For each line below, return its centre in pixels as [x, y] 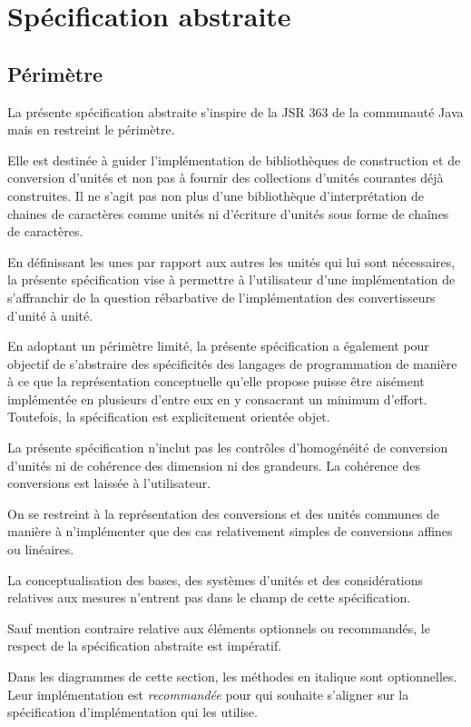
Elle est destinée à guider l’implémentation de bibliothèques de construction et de [234, 159]
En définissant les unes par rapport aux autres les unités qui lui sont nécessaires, [231, 261]
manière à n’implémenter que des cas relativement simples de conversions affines [230, 531]
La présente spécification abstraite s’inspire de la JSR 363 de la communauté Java [235, 111]
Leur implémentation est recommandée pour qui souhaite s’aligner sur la [208, 694]
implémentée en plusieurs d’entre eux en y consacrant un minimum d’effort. [217, 398]
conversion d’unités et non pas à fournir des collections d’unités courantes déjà [226, 178]
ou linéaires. [41, 549]
